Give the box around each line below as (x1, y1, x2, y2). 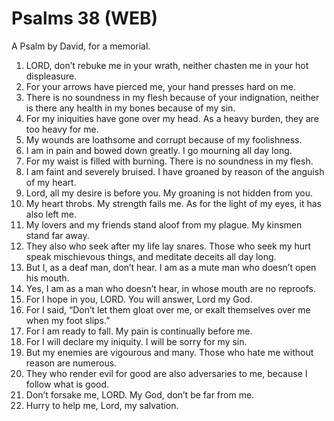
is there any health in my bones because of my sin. (25, 102, 236, 114)
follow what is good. (25, 378, 110, 390)
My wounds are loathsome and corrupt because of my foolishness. (25, 133, 303, 146)
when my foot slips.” (25, 314, 111, 326)
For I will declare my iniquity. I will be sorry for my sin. (25, 335, 248, 347)
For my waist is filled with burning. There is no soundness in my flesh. (25, 155, 314, 167)
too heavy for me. (25, 123, 99, 135)
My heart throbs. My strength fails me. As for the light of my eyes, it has (25, 197, 322, 209)
